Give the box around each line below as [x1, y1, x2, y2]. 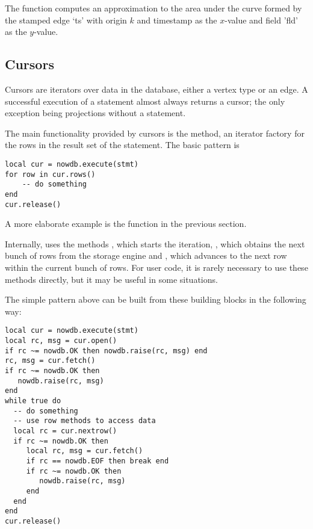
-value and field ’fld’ [225, 13, 298, 26]
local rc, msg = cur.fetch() [26, 447, 143, 456]
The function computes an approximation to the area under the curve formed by [5, 2, 302, 14]
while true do [5, 396, 61, 405]
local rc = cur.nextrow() [13, 426, 117, 435]
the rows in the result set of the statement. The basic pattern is [5, 138, 240, 151]
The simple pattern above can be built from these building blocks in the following [5, 293, 306, 306]
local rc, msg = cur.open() [5, 336, 117, 345]
